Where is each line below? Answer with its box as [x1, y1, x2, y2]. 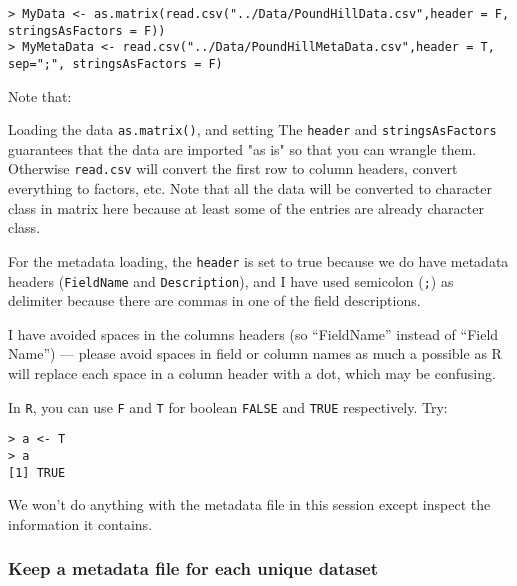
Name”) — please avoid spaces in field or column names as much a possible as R [8, 343, 502, 364]
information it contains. [8, 513, 153, 534]
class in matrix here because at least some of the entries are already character [8, 197, 484, 218]
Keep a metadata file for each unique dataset [8, 556, 379, 581]
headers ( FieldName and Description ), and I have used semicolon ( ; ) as [8, 270, 454, 291]
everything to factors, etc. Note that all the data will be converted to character [8, 178, 493, 199]
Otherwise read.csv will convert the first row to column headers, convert [8, 158, 458, 179]
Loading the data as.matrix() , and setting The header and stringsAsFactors [8, 119, 497, 140]
